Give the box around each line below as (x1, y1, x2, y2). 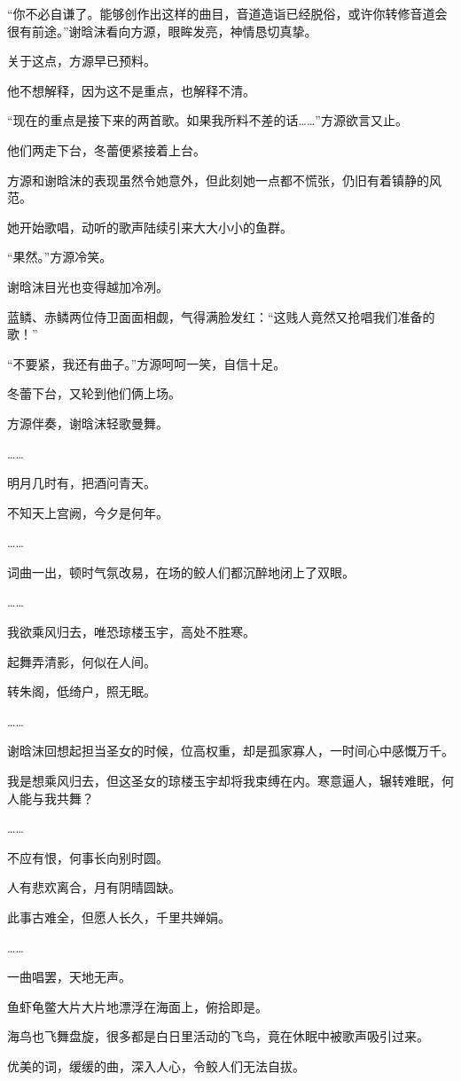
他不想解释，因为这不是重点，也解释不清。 (7, 81, 255, 99)
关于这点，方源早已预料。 (7, 51, 156, 70)
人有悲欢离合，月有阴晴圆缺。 (7, 878, 181, 897)
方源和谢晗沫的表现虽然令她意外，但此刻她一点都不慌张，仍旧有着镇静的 (7, 170, 429, 189)
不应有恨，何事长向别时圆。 (7, 848, 168, 866)
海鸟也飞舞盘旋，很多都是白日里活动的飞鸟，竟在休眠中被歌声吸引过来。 (7, 1027, 429, 1046)
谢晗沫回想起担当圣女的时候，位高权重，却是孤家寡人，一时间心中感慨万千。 (7, 741, 454, 760)
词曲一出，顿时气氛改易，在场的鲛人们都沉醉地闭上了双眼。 (7, 562, 355, 581)
